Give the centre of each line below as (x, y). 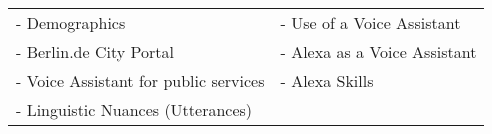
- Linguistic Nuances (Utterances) (134, 109)
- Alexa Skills (327, 80)
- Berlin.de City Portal (95, 51)
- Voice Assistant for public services (140, 80)
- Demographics (71, 22)
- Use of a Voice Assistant (370, 22)
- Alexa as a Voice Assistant (378, 51)
